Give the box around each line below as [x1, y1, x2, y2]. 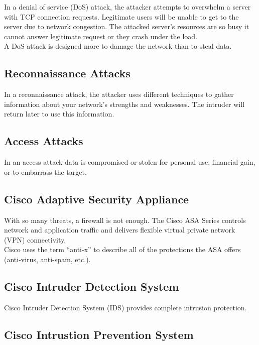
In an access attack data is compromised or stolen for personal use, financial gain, [4, 157, 255, 167]
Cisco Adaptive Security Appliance [4, 191, 189, 206]
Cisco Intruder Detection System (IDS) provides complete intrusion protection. [4, 302, 247, 312]
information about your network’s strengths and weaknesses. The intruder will [4, 98, 245, 109]
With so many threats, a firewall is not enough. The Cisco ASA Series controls [4, 214, 246, 225]
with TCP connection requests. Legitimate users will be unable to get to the [4, 11, 239, 22]
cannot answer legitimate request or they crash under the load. [4, 31, 198, 41]
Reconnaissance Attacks [4, 65, 131, 81]
